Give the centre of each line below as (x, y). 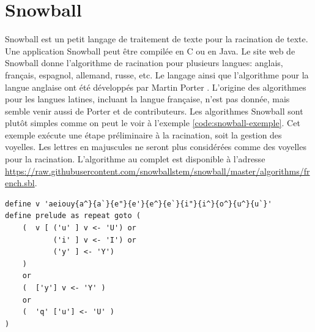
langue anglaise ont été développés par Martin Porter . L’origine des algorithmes (156, 87)
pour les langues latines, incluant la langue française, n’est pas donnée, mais (147, 99)
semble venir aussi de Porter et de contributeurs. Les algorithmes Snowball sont (154, 111)
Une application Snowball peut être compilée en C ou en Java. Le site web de (150, 51)
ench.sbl (20, 183)
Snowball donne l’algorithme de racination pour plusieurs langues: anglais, (144, 63)
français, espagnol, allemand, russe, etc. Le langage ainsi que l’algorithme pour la (157, 74)
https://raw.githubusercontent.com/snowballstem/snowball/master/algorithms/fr (157, 171)
